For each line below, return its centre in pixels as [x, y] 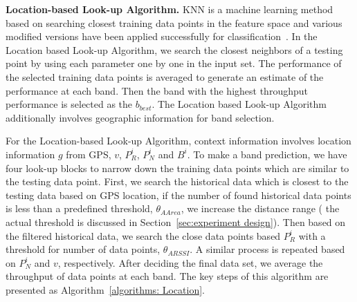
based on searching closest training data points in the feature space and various [174, 22]
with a [312, 235]
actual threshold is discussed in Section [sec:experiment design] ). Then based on [176, 221]
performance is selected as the [69, 104]
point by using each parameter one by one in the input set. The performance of [174, 63]
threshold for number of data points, [83, 249]
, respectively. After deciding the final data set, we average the [190, 262]
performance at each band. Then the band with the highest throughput [157, 90]
